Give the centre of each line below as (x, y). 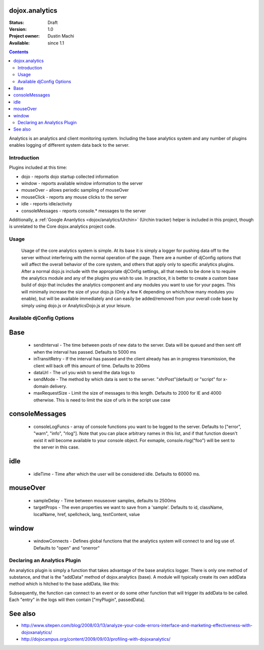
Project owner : (24, 36)
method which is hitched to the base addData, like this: (64, 584)
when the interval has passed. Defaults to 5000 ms (85, 352)
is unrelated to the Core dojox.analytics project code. (62, 226)
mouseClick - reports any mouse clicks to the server (74, 197)
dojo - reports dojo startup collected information (70, 177)
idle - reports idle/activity (47, 204)
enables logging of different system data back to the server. (69, 145)
